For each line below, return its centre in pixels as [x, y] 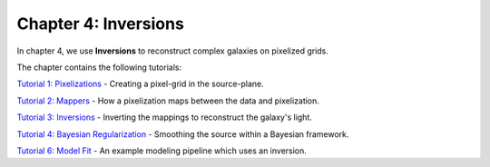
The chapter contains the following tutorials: [99, 67]
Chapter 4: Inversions [101, 24]
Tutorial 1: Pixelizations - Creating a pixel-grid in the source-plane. [141, 84]
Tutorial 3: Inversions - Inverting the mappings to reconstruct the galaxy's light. [165, 117]
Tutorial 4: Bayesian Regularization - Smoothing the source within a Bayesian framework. [183, 134]
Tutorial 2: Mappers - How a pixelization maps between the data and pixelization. [168, 101]
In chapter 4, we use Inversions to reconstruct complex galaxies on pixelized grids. [172, 51]
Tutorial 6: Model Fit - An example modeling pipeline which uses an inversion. [162, 151]
